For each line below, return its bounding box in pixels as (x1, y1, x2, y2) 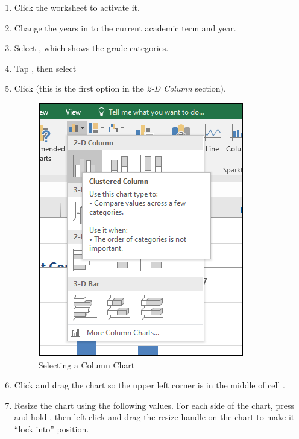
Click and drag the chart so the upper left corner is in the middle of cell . (14, 379, 285, 391)
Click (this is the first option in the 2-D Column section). (14, 82, 226, 95)
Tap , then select (14, 62, 77, 74)
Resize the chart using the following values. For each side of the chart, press (14, 399, 294, 411)
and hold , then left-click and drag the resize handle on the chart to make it (14, 411, 295, 423)
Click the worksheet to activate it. (14, 1, 140, 13)
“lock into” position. (14, 422, 89, 435)
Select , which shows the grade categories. (14, 42, 169, 54)
